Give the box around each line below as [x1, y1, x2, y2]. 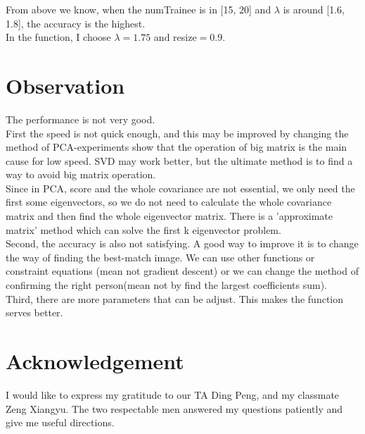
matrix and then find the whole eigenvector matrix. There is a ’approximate [6, 209, 333, 223]
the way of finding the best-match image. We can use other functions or [6, 249, 315, 264]
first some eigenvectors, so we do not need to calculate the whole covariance [6, 194, 332, 209]
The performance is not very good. [6, 111, 155, 126]
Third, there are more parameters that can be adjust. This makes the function [6, 291, 344, 306]
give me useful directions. [6, 415, 115, 430]
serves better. [6, 305, 63, 320]
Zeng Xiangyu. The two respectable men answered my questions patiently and [6, 401, 343, 416]
